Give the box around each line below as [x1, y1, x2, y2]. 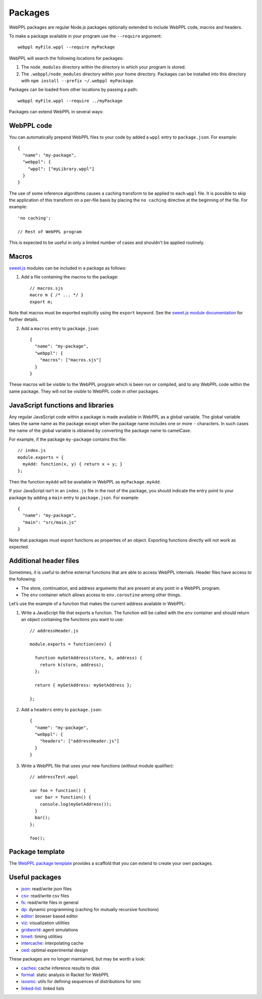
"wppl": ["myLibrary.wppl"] [27, 166, 95, 172]
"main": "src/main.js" [22, 519, 77, 525]
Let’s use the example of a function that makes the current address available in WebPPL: [9, 601, 186, 607]
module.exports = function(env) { [30, 641, 112, 647]
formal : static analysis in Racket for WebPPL [21, 972, 109, 978]
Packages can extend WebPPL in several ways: [9, 109, 104, 115]
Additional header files [9, 556, 80, 565]
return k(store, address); [39, 662, 104, 668]
